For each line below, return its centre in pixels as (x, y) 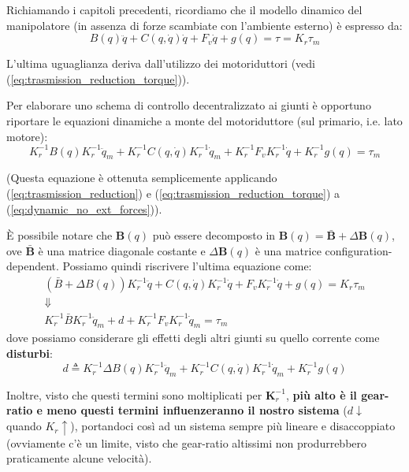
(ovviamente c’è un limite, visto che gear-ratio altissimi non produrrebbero (187, 442)
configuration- (359, 250)
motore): (27, 136)
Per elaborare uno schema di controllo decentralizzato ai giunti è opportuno (189, 105)
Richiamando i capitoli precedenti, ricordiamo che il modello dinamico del (184, 9)
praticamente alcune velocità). (79, 458)
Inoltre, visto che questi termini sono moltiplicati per (134, 394)
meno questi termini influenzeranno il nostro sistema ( (197, 410)
